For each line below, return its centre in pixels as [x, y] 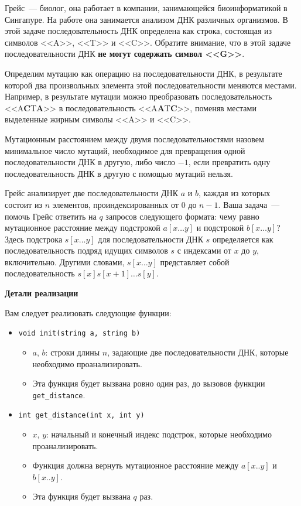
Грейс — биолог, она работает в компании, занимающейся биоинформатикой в [146, 8]
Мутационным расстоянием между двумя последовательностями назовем [134, 139]
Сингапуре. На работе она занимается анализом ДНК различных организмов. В [146, 19]
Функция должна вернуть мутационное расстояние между [136, 465]
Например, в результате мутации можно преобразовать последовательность [138, 96]
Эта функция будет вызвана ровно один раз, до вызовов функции [149, 383]
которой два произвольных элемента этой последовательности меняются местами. [151, 85]
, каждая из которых [234, 193]
